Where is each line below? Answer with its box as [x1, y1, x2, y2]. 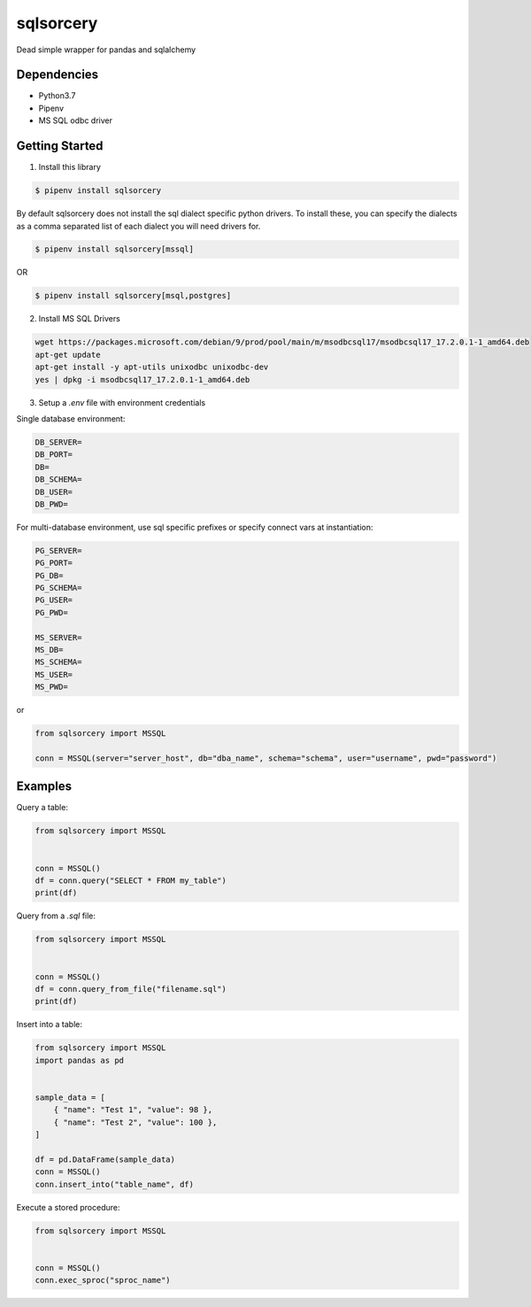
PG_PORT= [35, 558, 73, 568]
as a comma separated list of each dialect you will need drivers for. [16, 220, 261, 231]
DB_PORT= [35, 450, 73, 460]
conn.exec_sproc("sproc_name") [35, 1275, 172, 1286]
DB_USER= [35, 487, 73, 497]
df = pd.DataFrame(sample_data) [35, 1154, 176, 1164]
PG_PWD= [35, 607, 68, 617]
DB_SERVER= [35, 437, 82, 447]
